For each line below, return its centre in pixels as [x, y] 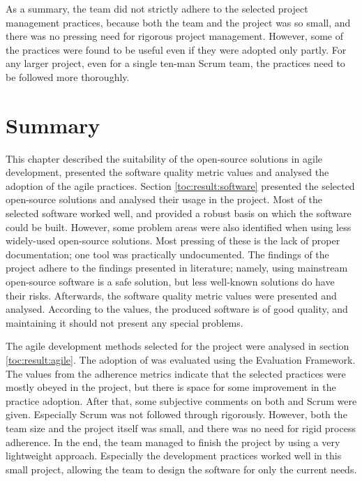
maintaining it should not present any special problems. [125, 322]
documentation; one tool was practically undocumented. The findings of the [167, 254]
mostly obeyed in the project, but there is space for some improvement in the [171, 387]
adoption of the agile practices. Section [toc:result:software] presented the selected [180, 185]
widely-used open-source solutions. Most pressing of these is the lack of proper [173, 240]
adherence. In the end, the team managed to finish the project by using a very [173, 442]
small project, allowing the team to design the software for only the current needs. [181, 469]
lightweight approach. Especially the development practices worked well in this [174, 456]
